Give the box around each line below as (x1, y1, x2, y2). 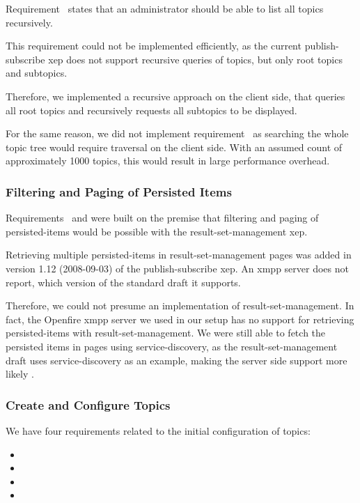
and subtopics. (6, 65, 68, 80)
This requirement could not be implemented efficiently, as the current (6, 38, 302, 53)
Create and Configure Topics (6, 396, 171, 413)
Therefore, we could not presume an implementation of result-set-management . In (6, 298, 354, 313)
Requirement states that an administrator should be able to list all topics (6, 1, 324, 15)
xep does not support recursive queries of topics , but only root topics (48, 52, 343, 66)
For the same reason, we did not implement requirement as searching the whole (6, 126, 349, 141)
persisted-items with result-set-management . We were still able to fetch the (6, 325, 326, 340)
